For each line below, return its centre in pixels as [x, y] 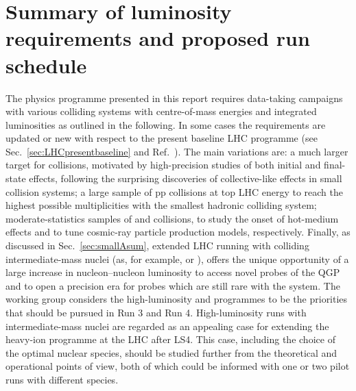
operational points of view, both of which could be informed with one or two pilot [178, 366]
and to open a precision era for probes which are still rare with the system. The [173, 285]
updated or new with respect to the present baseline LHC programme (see [162, 138]
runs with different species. [62, 379]
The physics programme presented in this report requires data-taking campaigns [174, 98]
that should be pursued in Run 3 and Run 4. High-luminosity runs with [156, 312]
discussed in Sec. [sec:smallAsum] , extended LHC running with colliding [157, 245]
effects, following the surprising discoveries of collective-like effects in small [186, 178]
